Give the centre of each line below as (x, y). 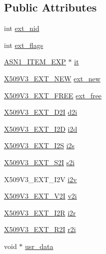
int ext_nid (22, 28)
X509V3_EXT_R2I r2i (40, 229)
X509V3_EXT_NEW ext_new (52, 78)
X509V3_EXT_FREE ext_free (53, 95)
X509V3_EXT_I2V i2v (40, 179)
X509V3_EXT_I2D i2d (41, 128)
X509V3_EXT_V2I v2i (40, 196)
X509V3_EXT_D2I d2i (41, 112)
